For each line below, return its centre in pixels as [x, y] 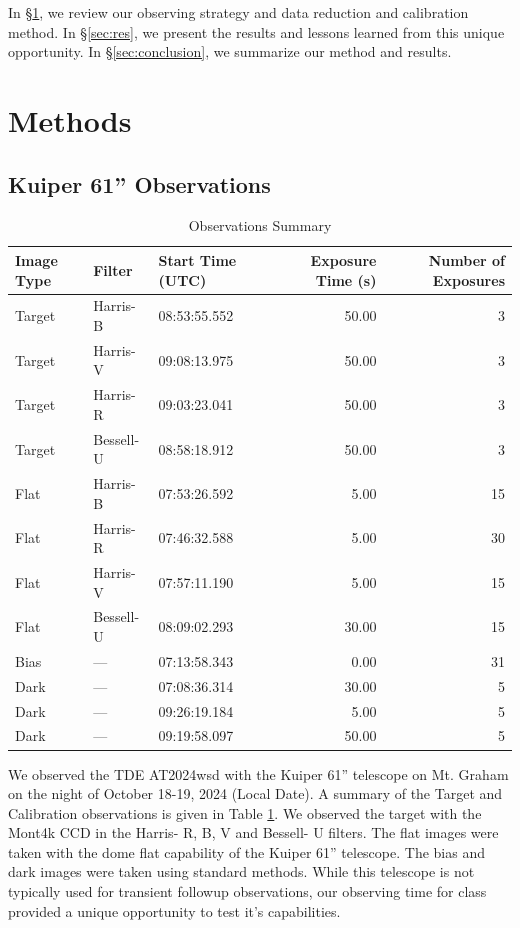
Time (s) [346, 279]
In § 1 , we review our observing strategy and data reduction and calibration [238, 12]
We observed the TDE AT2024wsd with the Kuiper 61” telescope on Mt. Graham [258, 773]
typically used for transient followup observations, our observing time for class [247, 891]
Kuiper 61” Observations [139, 183]
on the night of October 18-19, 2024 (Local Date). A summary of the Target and [255, 793]
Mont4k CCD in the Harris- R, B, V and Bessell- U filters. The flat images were [253, 832]
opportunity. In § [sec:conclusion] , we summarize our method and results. [230, 51]
